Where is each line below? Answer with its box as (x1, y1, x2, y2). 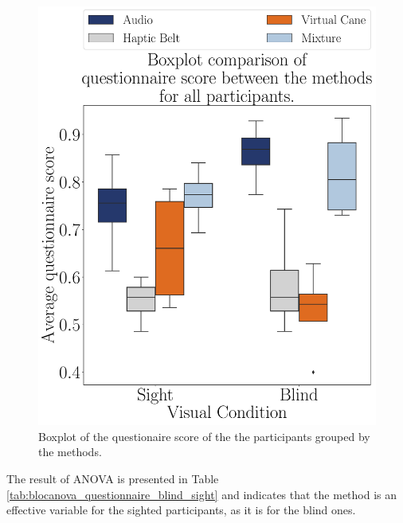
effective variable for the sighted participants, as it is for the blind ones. (6, 502, 356, 518)
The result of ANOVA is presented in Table (6, 470, 219, 487)
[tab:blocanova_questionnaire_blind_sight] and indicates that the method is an (6, 486, 397, 502)
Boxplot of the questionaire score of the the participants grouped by (38, 427, 370, 444)
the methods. (38, 443, 102, 460)
